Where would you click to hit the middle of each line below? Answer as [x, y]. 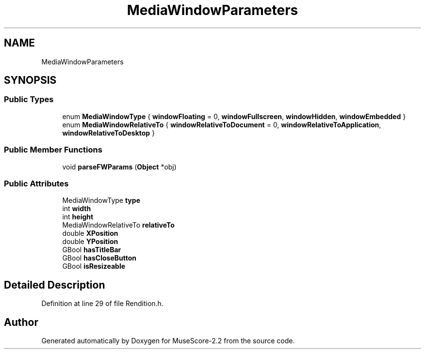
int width [77, 209]
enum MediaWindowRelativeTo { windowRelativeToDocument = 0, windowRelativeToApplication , [222, 124]
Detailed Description [55, 285]
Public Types [29, 100]
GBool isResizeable [94, 266]
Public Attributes [36, 183]
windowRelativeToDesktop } [109, 133]
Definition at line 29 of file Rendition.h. [102, 304]
